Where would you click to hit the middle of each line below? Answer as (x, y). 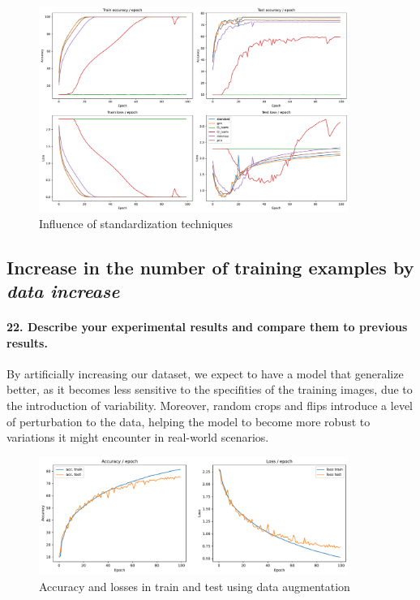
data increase (63, 290)
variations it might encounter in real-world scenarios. (138, 437)
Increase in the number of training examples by (210, 267)
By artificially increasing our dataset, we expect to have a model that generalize (205, 373)
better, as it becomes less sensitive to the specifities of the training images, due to (210, 389)
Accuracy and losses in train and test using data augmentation (195, 586)
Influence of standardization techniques (136, 223)
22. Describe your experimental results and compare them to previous (207, 326)
